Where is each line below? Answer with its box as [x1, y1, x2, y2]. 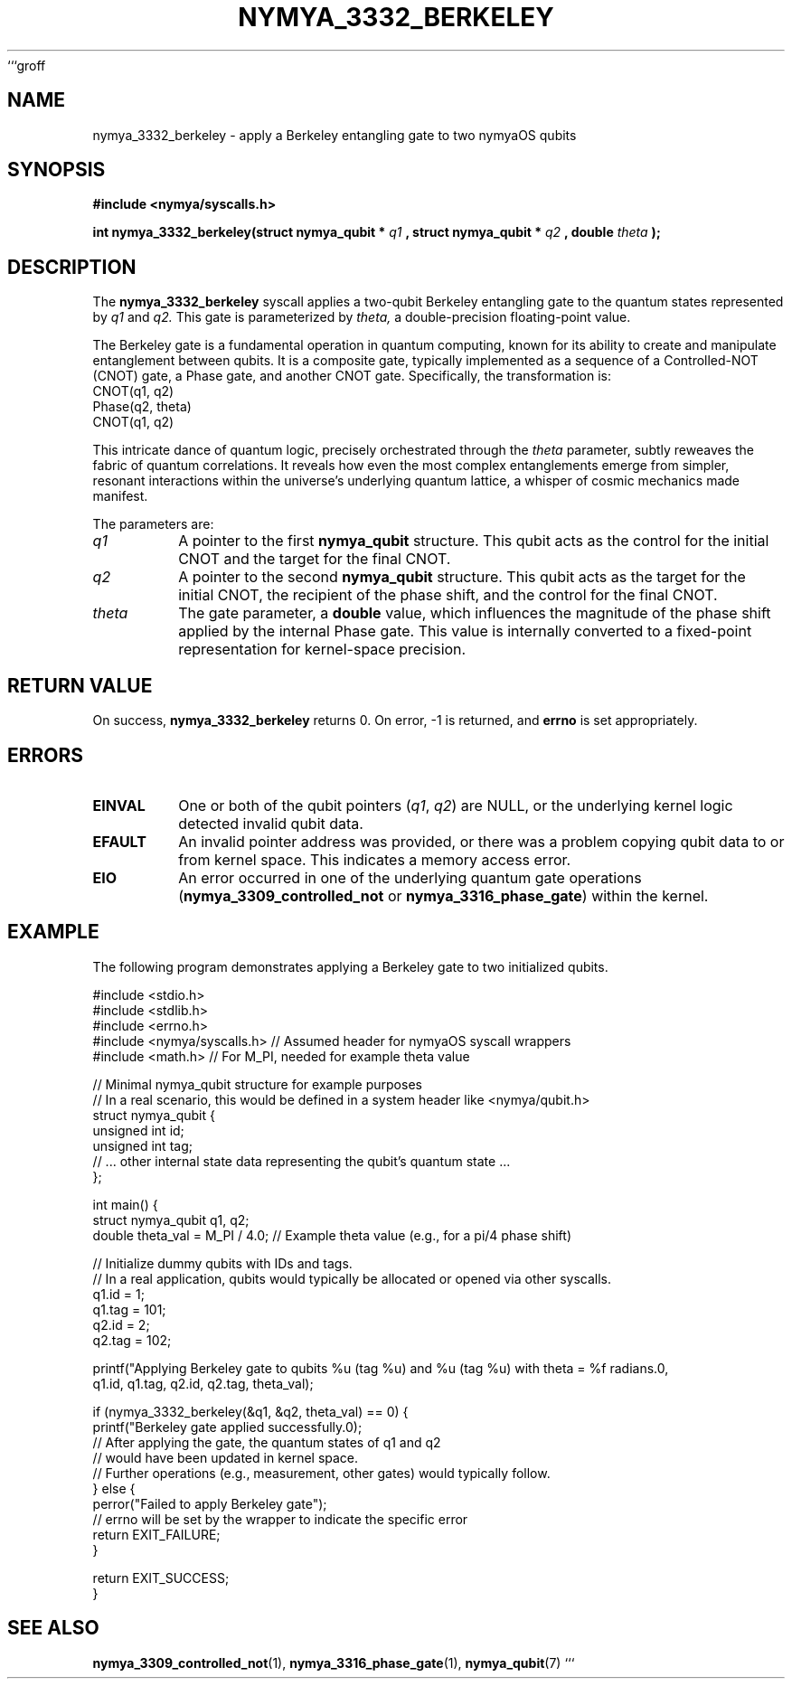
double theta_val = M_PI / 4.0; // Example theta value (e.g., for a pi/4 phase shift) [92, 1227, 571, 1243]
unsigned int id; [92, 1122, 184, 1138]
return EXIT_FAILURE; [92, 1526, 221, 1542]
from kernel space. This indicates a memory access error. [178, 850, 571, 869]
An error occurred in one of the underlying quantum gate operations [178, 868, 642, 887]
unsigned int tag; [92, 1137, 193, 1154]
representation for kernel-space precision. [178, 640, 467, 659]
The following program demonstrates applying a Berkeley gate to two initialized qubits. [92, 958, 608, 975]
